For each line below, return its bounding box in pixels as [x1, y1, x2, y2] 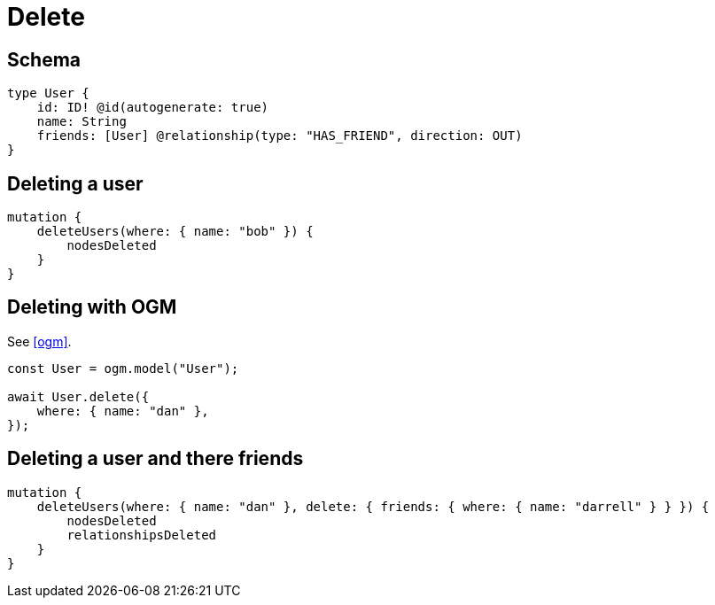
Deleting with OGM [7, 296, 177, 319]
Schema [7, 48, 82, 71]
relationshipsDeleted [66, 527, 217, 542]
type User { [7, 86, 89, 101]
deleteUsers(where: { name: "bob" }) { [36, 224, 314, 239]
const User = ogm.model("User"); [7, 361, 239, 376]
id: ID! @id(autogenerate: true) [36, 100, 269, 115]
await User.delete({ [7, 389, 150, 404]
